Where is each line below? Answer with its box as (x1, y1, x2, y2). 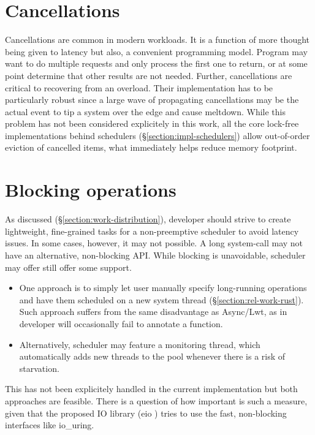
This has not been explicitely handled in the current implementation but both (5, 382, 298, 395)
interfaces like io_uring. (5, 418, 94, 431)
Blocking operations (5, 177, 176, 202)
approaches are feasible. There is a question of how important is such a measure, (5, 394, 308, 407)
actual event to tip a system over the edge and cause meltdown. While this (5, 105, 286, 118)
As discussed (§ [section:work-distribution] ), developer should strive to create (5, 213, 291, 225)
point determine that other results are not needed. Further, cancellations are (5, 69, 292, 81)
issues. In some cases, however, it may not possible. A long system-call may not (5, 236, 303, 249)
